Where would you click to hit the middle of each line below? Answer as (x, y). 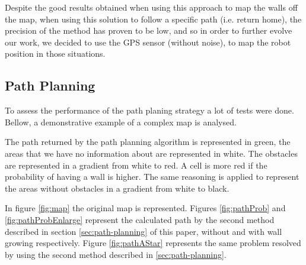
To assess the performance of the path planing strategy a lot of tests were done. (149, 110)
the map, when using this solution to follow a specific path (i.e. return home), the (153, 19)
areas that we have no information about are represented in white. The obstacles (151, 153)
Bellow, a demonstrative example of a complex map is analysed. (121, 122)
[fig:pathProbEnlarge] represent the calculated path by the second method (140, 219)
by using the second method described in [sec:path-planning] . (116, 254)
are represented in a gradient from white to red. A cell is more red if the (136, 165)
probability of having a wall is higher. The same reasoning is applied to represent (152, 177)
